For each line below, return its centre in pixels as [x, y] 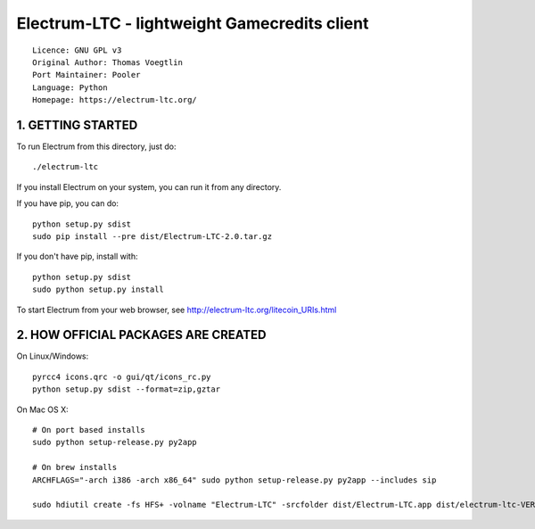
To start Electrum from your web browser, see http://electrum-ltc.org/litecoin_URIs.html [177, 310]
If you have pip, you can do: [68, 203]
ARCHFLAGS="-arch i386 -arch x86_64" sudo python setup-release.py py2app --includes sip [235, 480]
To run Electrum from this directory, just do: [97, 146]
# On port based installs [89, 430]
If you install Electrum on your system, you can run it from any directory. [149, 186]
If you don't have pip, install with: [77, 256]
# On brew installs [75, 467]
